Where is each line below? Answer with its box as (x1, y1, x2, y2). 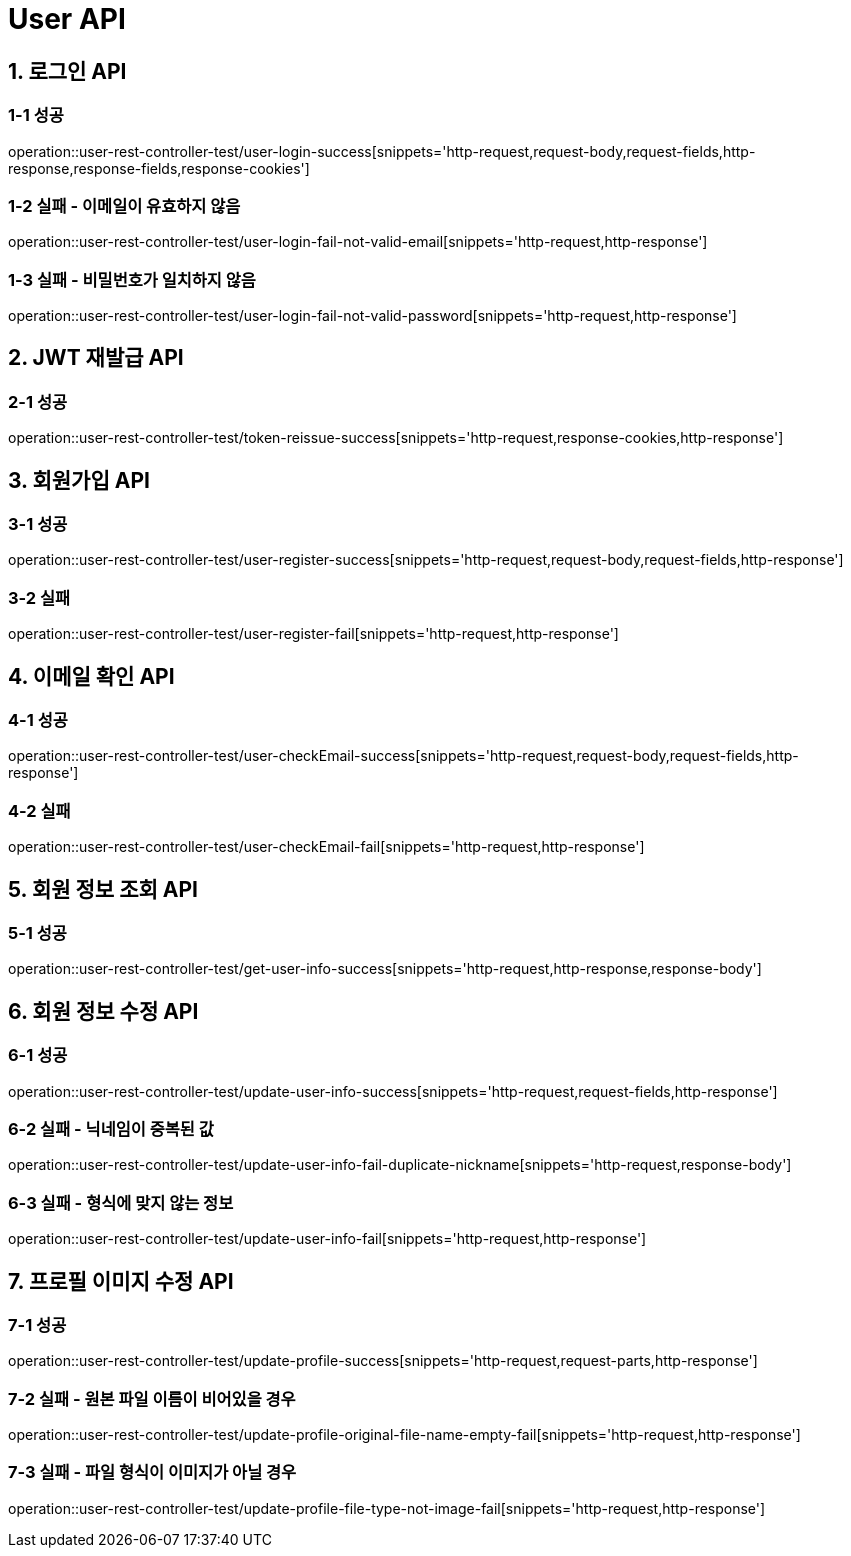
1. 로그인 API (8, 58, 127, 84)
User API (8, 2, 126, 36)
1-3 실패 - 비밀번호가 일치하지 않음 (8, 269, 256, 290)
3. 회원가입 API (8, 467, 150, 493)
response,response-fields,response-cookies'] (8, 159, 310, 177)
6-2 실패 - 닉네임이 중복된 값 (8, 1119, 214, 1140)
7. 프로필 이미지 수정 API (8, 1268, 234, 1294)
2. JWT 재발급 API (8, 345, 184, 371)
